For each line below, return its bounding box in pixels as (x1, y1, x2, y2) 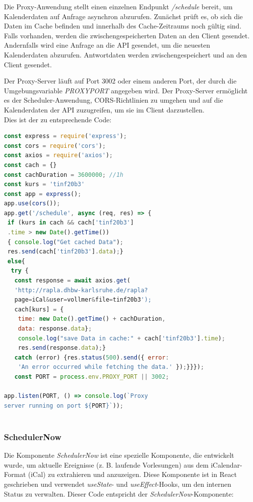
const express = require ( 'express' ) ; (4, 133, 127, 140)
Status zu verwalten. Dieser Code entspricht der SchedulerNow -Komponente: (4, 488, 234, 499)
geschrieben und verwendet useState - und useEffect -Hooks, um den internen (4, 478, 231, 489)
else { (7, 257, 25, 265)
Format (4, 469, 26, 479)
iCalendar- (210, 459, 242, 470)
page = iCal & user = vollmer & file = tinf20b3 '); (14, 296, 152, 304)
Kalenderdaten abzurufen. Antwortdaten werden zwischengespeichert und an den (4, 49, 247, 59)
